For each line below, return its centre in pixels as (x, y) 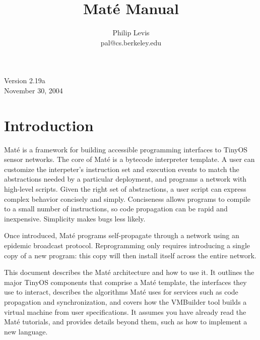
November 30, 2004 (34, 90)
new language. (26, 331)
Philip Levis (131, 33)
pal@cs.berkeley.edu (131, 42)
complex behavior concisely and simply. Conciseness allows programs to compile (127, 199)
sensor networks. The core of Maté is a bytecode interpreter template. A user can (129, 159)
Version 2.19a (25, 80)
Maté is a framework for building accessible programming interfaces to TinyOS (126, 149)
